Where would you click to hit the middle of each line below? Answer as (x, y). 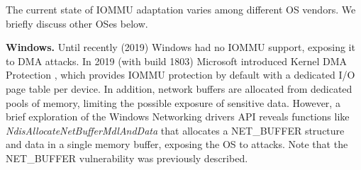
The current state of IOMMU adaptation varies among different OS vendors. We (181, 9)
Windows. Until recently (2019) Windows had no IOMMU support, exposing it (180, 47)
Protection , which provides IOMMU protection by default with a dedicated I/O (180, 75)
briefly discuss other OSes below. (77, 23)
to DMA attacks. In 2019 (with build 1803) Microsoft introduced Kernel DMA (176, 61)
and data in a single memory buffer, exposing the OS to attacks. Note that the (177, 144)
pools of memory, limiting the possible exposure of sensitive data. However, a (173, 102)
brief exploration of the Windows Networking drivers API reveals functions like (178, 117)
